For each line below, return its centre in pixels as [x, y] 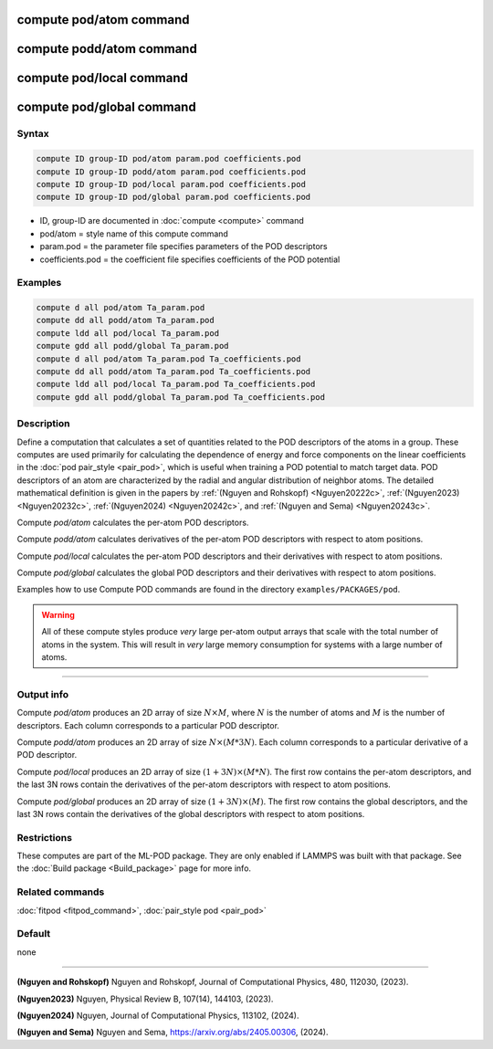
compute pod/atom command [103, 20]
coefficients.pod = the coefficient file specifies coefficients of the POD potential [190, 259]
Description [43, 424]
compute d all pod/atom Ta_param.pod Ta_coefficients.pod [168, 359]
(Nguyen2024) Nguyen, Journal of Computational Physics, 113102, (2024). [158, 1015]
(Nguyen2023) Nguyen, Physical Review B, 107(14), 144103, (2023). [145, 999]
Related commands [61, 892]
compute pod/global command [106, 107]
